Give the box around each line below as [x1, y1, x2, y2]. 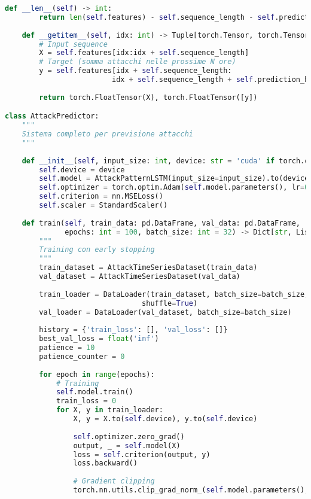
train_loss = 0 [56, 397, 117, 406]
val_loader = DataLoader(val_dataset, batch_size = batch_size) [39, 308, 292, 317]
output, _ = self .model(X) [73, 441, 181, 450]
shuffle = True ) [142, 299, 198, 308]
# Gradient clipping [73, 477, 155, 486]
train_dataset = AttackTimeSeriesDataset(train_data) [39, 263, 258, 272]
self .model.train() [56, 388, 133, 397]
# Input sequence [39, 39, 108, 48]
